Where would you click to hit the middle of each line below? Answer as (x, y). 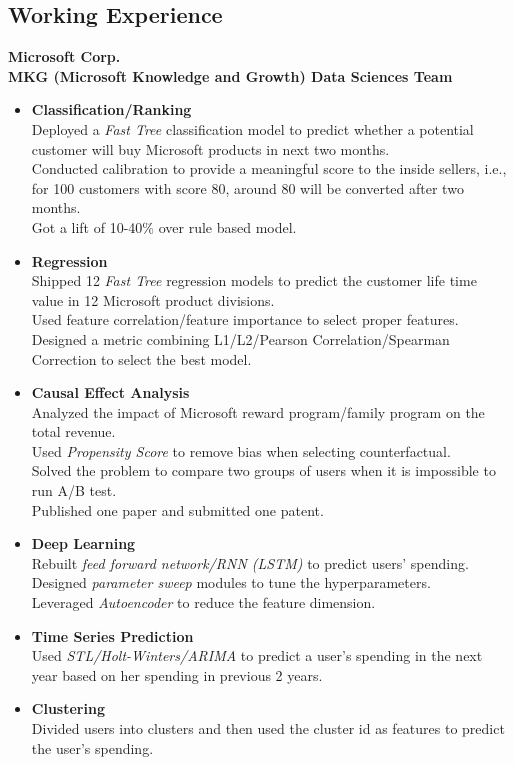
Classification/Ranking (111, 109)
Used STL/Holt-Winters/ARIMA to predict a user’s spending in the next (257, 655)
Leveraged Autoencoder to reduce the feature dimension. (203, 602)
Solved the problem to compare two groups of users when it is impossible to (263, 470)
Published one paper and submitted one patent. (177, 509)
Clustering (68, 708)
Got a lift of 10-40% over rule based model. (164, 226)
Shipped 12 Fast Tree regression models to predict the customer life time (254, 280)
